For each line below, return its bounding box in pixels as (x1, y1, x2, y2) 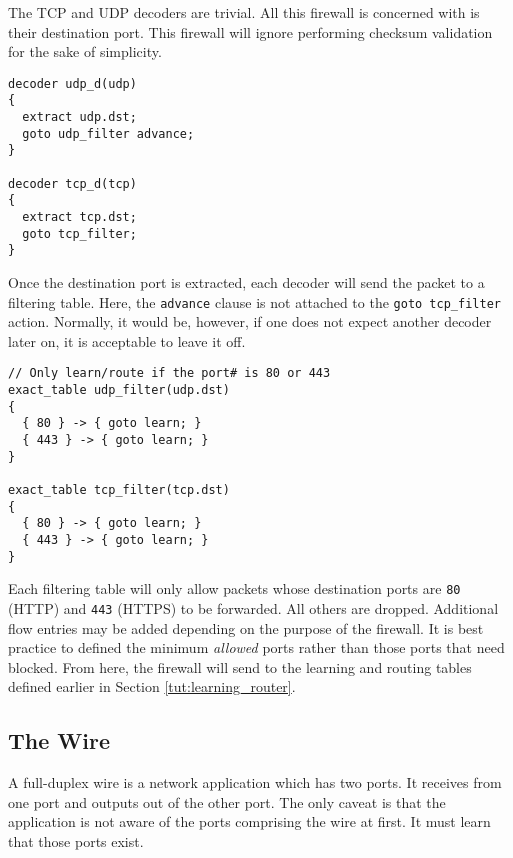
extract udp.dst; (22, 110, 137, 125)
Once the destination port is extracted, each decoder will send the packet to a (8, 272, 485, 292)
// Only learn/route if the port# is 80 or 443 (8, 366, 331, 381)
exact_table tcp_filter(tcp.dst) (8, 483, 230, 498)
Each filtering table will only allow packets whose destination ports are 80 (8, 578, 461, 599)
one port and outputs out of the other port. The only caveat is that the (8, 791, 446, 812)
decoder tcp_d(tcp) (8, 176, 137, 191)
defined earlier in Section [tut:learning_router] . (8, 676, 296, 697)
